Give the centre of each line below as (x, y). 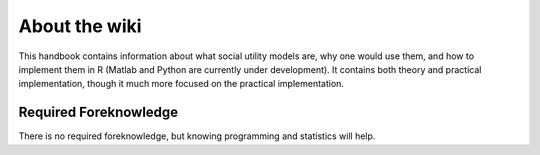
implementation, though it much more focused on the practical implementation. (181, 84)
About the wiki (80, 26)
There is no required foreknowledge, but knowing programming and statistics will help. (197, 136)
